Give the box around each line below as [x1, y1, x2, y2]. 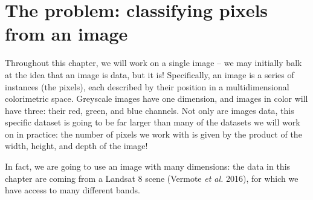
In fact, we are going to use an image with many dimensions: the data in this [5, 160, 291, 173]
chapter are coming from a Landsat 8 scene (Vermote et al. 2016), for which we [5, 172, 298, 184]
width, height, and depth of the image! [5, 139, 148, 152]
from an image [5, 21, 128, 46]
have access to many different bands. [5, 184, 140, 196]
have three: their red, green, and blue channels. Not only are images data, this [5, 104, 294, 116]
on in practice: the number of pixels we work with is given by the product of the [5, 127, 302, 140]
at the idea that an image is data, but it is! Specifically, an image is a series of [5, 68, 294, 81]
